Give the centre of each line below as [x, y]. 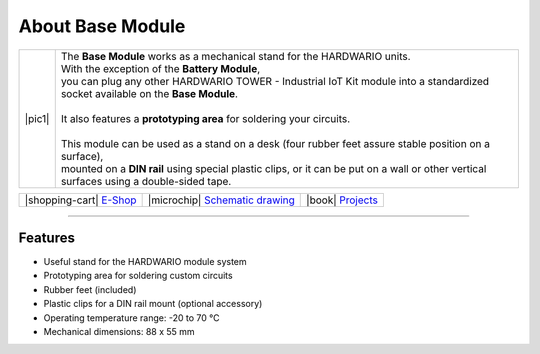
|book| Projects [342, 200]
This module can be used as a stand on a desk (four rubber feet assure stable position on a [275, 143]
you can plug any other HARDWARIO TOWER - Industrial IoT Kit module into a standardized [275, 81]
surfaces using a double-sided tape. [146, 181]
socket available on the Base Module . [149, 93]
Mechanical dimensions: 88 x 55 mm [119, 332]
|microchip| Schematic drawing [221, 200]
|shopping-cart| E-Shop [80, 200]
